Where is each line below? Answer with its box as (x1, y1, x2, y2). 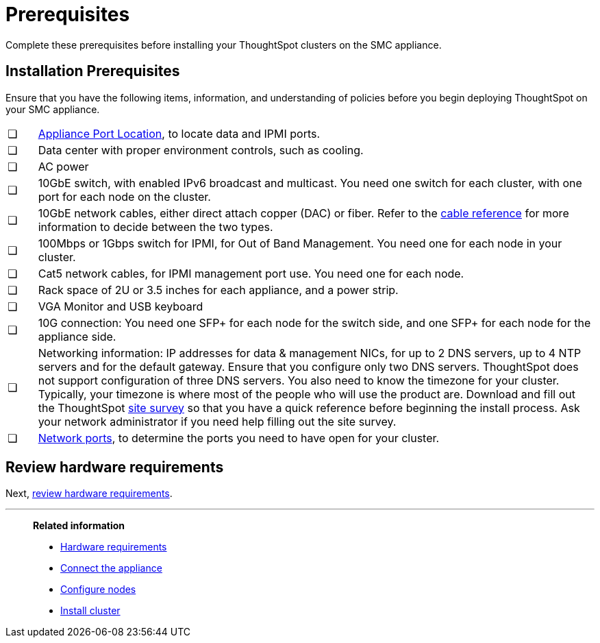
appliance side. (38, 329, 116, 343)
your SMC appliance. (5, 103, 100, 115)
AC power (38, 159, 89, 173)
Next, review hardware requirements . (5, 487, 173, 500)
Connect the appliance (60, 562, 162, 574)
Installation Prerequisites (5, 62, 180, 80)
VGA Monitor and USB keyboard (38, 299, 203, 313)
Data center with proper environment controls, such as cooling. (38, 143, 364, 157)
